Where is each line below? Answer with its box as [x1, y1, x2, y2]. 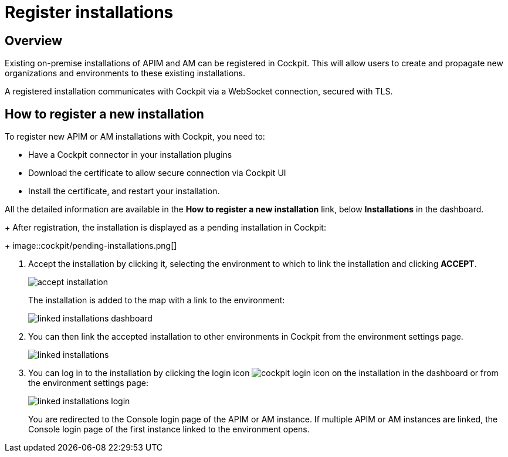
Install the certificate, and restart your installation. [28, 186, 220, 197]
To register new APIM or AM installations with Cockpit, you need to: [5, 131, 265, 142]
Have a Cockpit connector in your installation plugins [28, 150, 232, 160]
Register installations [5, 2, 174, 22]
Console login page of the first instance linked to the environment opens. [28, 424, 310, 435]
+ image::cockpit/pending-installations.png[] [5, 241, 177, 251]
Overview [5, 33, 63, 48]
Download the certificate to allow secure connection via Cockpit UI [28, 168, 286, 178]
